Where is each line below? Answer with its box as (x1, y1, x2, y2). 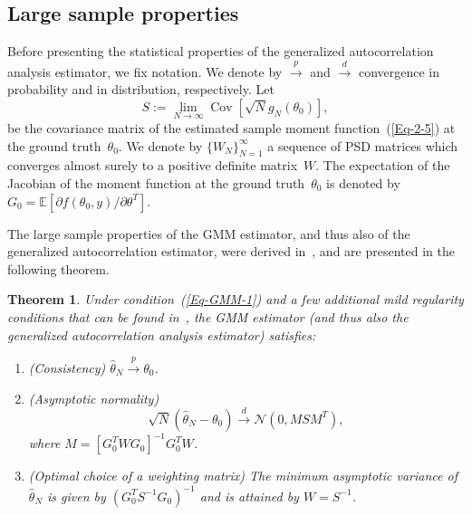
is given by (47, 486, 106, 505)
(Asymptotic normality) (28, 388, 159, 407)
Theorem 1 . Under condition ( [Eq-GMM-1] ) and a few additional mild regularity (7, 290, 464, 309)
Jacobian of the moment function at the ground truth (7, 173, 305, 192)
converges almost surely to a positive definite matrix (7, 156, 298, 175)
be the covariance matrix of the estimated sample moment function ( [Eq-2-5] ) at (7, 119, 456, 137)
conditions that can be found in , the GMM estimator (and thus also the (7, 307, 409, 326)
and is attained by (199, 486, 299, 505)
